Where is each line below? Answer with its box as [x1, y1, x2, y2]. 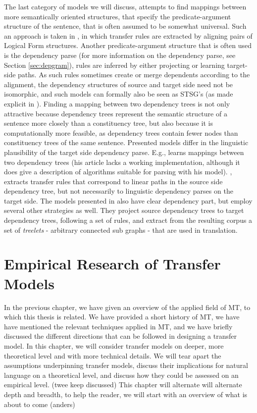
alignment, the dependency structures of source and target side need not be [4, 79, 233, 89]
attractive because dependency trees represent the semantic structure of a [4, 108, 227, 118]
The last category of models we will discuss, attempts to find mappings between [4, 1, 247, 11]
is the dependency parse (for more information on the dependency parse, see [4, 50, 236, 60]
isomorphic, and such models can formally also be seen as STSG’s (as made [4, 89, 233, 99]
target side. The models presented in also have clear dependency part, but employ [4, 195, 253, 206]
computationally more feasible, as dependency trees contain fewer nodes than [4, 127, 238, 138]
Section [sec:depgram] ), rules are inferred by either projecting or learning [4, 59, 225, 70]
